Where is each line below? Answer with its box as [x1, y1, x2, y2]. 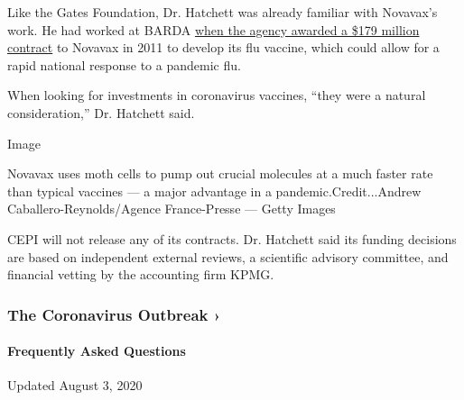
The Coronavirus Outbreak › [7, 303, 221, 325]
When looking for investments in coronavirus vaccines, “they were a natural [7, 86, 426, 105]
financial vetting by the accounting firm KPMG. [7, 265, 274, 284]
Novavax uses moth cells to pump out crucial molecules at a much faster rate [7, 164, 433, 183]
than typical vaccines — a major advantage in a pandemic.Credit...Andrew [7, 181, 422, 200]
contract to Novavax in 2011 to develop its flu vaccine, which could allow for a [7, 38, 440, 57]
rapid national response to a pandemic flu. [7, 55, 241, 74]
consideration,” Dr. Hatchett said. [7, 103, 195, 122]
